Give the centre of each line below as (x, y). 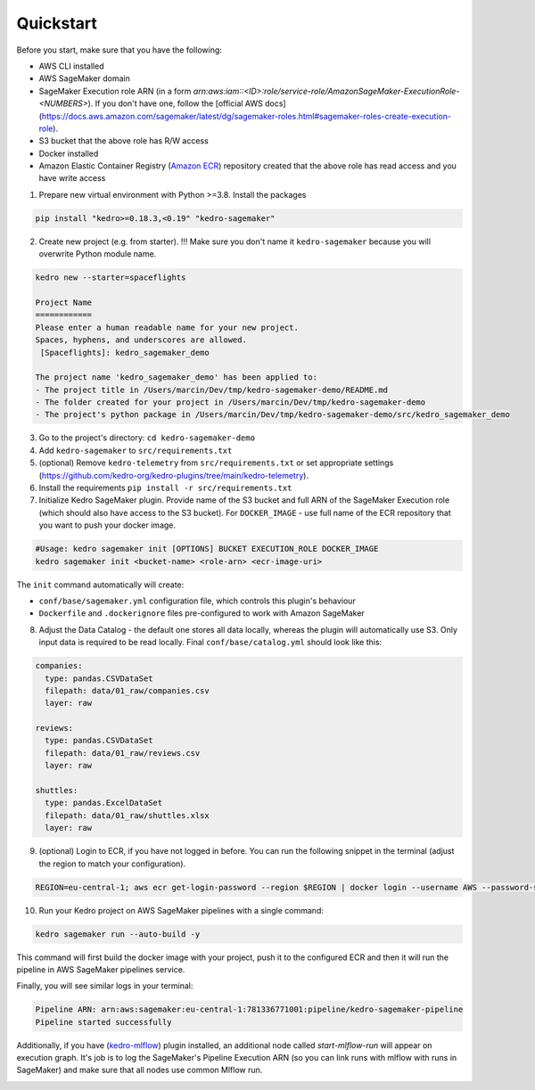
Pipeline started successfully (104, 1022)
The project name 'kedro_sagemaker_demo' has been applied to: (177, 377)
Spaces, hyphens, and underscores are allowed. (141, 340)
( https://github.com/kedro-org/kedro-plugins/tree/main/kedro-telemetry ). (174, 475)
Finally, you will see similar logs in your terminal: (105, 986)
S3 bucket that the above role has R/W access (123, 141)
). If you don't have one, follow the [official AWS (175, 103)
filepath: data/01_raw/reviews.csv (123, 753)
